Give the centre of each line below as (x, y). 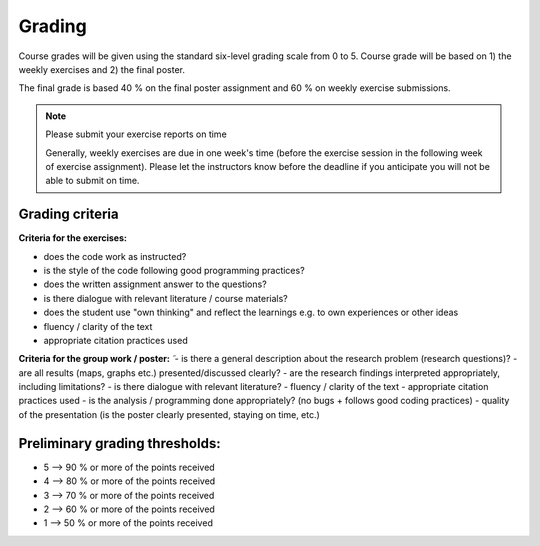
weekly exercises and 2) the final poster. (101, 69)
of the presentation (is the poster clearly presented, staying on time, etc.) (169, 414)
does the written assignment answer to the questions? (155, 284)
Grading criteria (68, 214)
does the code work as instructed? (115, 256)
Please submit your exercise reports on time (136, 134)
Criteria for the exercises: (72, 238)
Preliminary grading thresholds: (119, 443)
